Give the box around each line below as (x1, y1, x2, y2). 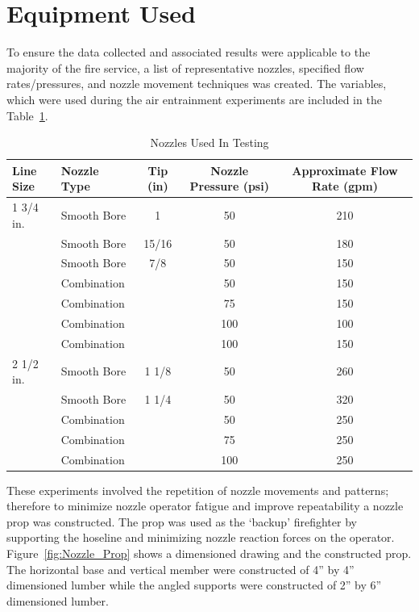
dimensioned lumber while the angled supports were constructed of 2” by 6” (6, 576, 382, 593)
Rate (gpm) (312, 178, 378, 195)
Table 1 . (6, 107, 48, 124)
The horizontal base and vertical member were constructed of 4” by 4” (6, 560, 355, 577)
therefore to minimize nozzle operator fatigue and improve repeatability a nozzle (6, 497, 404, 514)
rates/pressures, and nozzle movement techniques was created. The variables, (6, 75, 387, 92)
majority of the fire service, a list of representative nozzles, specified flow (6, 59, 364, 76)
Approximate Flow (292, 161, 398, 178)
